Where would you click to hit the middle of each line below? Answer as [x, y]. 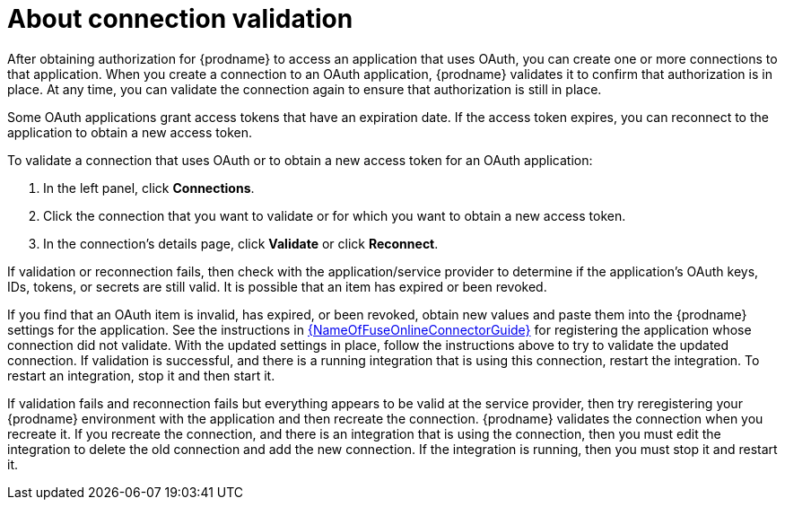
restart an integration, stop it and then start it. [141, 375]
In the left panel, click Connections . [149, 188]
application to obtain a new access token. [130, 132]
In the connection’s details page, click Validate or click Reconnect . [241, 243]
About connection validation [180, 19]
